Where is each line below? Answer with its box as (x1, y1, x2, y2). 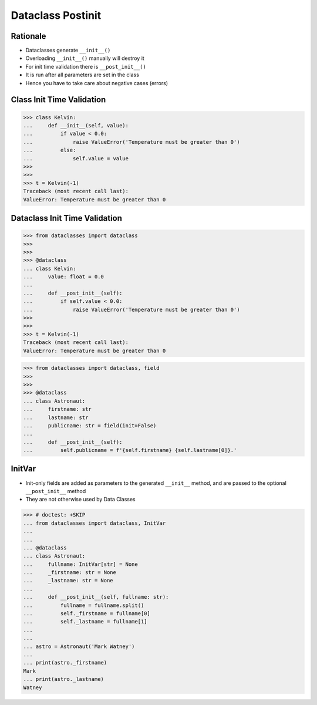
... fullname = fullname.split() (23, 602, 144, 609)
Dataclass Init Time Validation (11, 213, 123, 223)
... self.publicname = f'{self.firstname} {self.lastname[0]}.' (23, 447, 237, 454)
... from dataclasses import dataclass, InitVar (23, 520, 166, 527)
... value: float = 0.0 (23, 274, 104, 280)
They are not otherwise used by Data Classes (25, 496, 136, 503)
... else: (23, 147, 76, 154)
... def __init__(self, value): (23, 122, 129, 129)
